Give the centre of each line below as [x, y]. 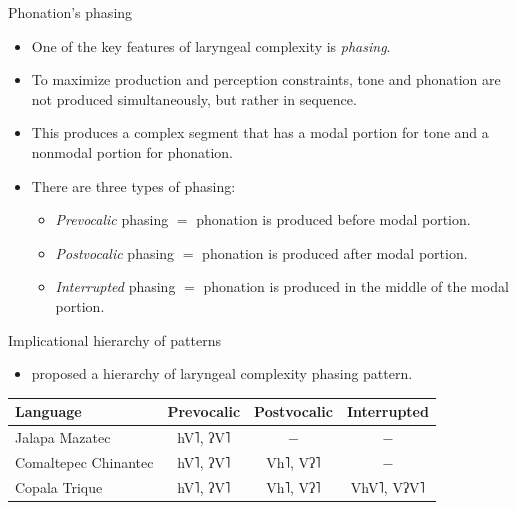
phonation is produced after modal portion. [335, 252]
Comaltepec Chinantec [84, 461]
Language [48, 411]
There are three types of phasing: [133, 185]
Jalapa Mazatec [63, 437]
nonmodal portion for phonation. [132, 151]
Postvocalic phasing [115, 252]
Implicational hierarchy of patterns [114, 339]
